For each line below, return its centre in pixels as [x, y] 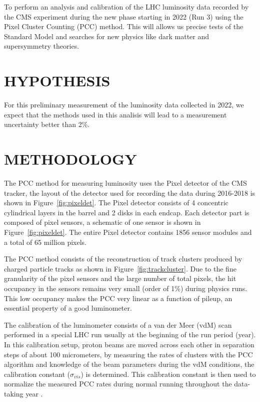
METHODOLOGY [70, 159]
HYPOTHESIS [57, 81]
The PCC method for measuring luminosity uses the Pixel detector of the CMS [125, 183]
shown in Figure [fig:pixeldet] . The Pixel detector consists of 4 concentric [116, 203]
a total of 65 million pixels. [45, 242]
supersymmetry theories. [42, 46]
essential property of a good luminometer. [68, 308]
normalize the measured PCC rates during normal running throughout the [118, 384]
